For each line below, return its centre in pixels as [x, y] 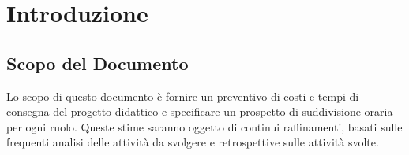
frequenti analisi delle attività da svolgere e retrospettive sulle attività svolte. [193, 142]
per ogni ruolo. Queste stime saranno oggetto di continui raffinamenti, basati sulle [204, 126]
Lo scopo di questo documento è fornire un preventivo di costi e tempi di [183, 96]
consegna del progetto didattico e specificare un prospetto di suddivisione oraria [200, 111]
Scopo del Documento [98, 63]
